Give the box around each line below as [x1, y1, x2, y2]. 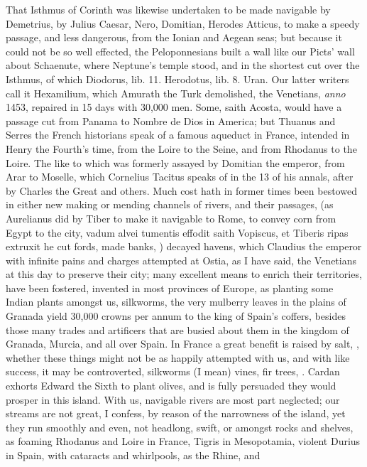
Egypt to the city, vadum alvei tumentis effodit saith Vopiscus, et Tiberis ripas [6, 225, 349, 240]
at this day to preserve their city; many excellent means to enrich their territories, [6, 267, 362, 281]
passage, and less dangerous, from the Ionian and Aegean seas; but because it [6, 30, 342, 45]
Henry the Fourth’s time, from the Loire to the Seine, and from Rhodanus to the [6, 141, 357, 156]
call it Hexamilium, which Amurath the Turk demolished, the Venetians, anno [6, 85, 346, 100]
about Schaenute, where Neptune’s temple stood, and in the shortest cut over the [6, 58, 360, 73]
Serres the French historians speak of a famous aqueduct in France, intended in [6, 127, 350, 142]
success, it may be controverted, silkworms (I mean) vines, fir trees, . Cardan [6, 364, 340, 379]
